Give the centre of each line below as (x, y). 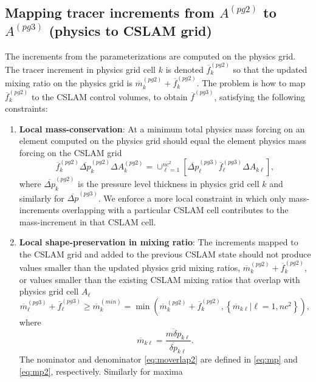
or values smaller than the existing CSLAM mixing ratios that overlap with (160, 279)
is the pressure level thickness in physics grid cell (169, 183)
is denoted (184, 69)
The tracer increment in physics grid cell (81, 69)
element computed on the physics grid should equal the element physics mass (163, 141)
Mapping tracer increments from (110, 12)
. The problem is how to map (251, 83)
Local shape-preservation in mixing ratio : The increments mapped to (159, 242)
